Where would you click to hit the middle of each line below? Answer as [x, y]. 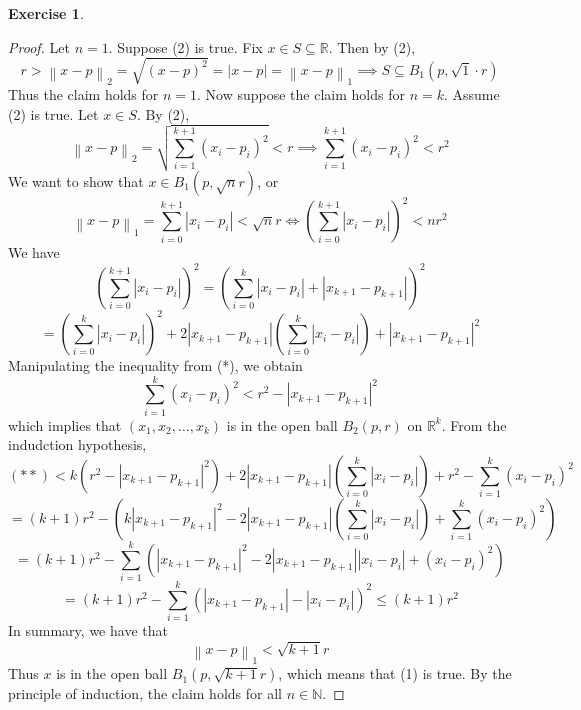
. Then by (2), [372, 46]
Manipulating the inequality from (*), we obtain [155, 365]
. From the [474, 424]
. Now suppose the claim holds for [301, 93]
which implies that [65, 424]
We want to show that [76, 180]
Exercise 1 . [46, 13]
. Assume [471, 93]
